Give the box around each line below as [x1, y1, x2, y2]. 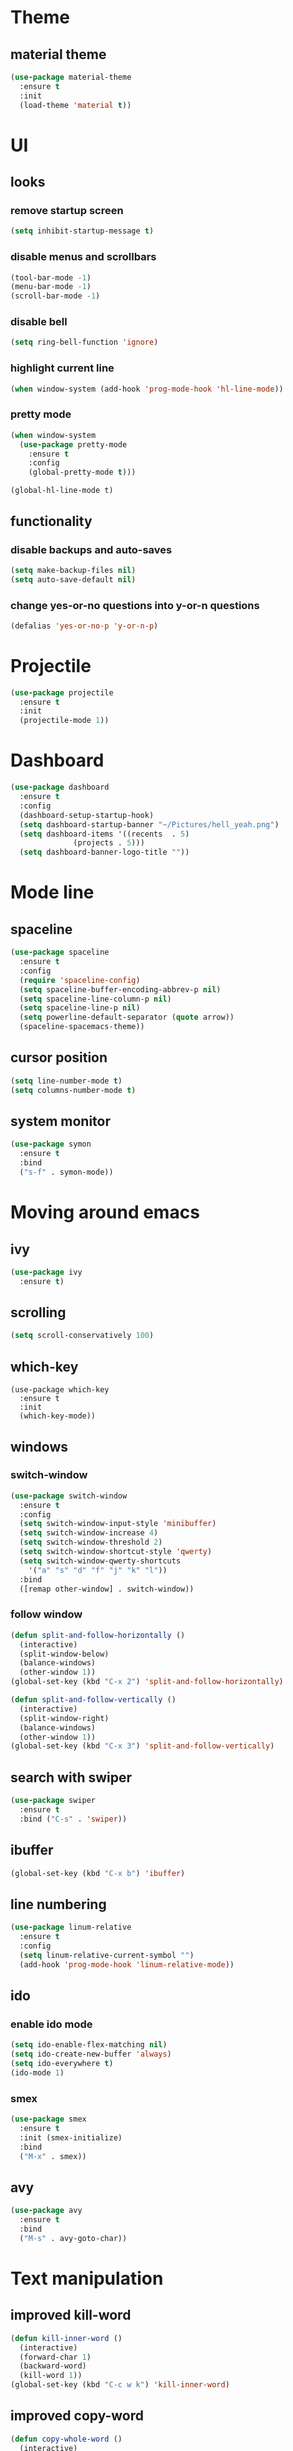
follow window [10, 1607, 83, 1621]
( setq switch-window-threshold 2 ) [19, 1537, 163, 1548]
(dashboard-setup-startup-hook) [19, 810, 155, 820]
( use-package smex [10, 2114, 87, 2125]
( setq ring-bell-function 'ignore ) [10, 337, 159, 348]
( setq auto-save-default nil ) [10, 574, 137, 585]
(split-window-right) [19, 1713, 110, 1723]
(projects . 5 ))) [73, 838, 145, 848]
